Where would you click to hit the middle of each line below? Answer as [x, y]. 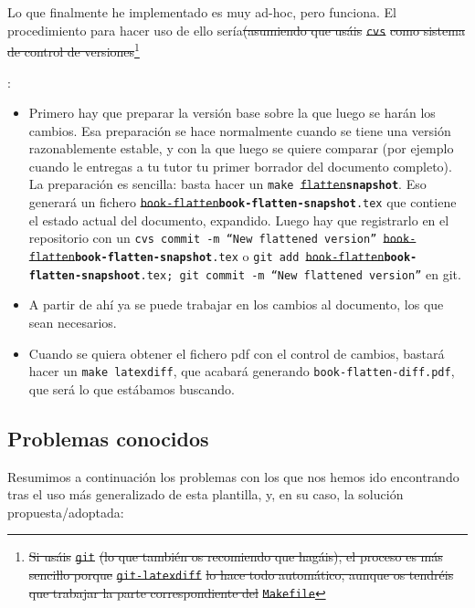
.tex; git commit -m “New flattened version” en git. [301, 273]
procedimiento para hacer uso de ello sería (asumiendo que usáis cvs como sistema [236, 30]
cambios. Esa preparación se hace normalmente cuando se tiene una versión [240, 130]
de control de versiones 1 [74, 50]
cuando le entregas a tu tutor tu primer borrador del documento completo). [240, 166]
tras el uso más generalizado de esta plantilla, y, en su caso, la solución [206, 494]
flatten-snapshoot [84, 275]
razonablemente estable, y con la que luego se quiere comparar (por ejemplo [241, 148]
